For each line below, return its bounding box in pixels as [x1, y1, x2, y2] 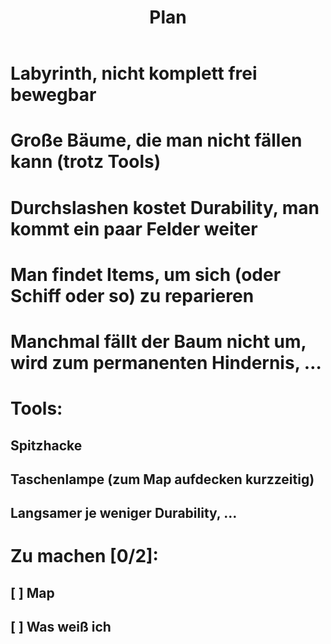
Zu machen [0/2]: [10, 545, 159, 568]
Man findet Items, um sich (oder [10, 263, 282, 286]
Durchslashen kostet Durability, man [10, 196, 320, 219]
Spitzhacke [10, 437, 83, 454]
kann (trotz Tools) [10, 151, 162, 173]
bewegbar [10, 84, 97, 106]
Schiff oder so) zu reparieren [10, 284, 255, 307]
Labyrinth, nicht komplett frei [10, 62, 258, 85]
